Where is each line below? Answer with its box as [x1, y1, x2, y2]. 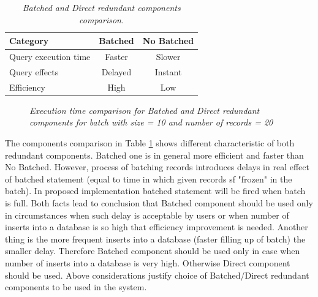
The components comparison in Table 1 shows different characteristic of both [5, 137, 295, 149]
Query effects [9, 65, 59, 78]
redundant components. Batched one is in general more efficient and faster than [5, 148, 304, 161]
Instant [154, 65, 182, 78]
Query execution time [9, 50, 91, 63]
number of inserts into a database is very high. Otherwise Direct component [5, 256, 290, 269]
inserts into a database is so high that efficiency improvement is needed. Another [5, 220, 308, 233]
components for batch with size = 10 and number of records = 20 [29, 116, 273, 129]
